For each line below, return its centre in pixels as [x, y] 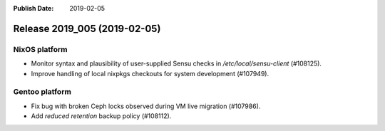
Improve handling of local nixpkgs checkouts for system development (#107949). [150, 73]
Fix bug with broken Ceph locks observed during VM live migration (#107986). [146, 106]
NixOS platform [40, 49]
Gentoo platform [42, 92]
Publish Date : [34, 8]
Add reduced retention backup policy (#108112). [101, 116]
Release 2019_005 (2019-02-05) [87, 28]
